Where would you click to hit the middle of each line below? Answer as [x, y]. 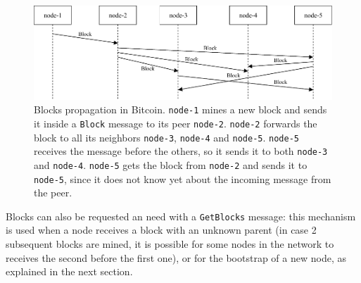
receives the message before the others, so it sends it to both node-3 [181, 151]
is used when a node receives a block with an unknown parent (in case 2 [161, 230]
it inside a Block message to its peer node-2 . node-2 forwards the [176, 123]
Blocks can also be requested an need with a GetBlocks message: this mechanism [181, 216]
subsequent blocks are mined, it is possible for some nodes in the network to [170, 244]
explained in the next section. [69, 271]
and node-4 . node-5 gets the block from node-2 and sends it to [171, 164]
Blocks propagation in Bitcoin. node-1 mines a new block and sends [180, 109]
